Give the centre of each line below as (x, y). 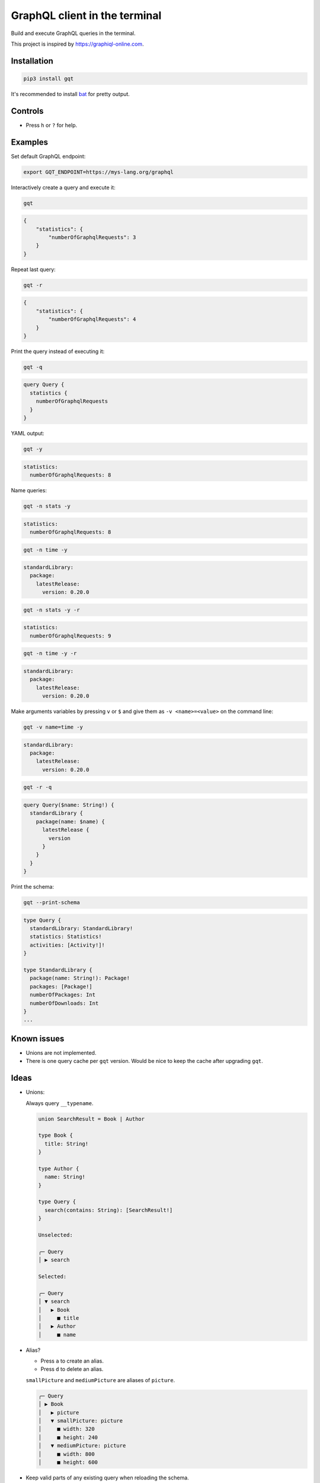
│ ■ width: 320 (66, 1429)
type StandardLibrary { (58, 970)
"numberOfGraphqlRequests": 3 (92, 238)
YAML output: (28, 434)
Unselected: (56, 1235)
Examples (30, 142)
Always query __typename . (60, 1103)
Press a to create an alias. (72, 1361)
